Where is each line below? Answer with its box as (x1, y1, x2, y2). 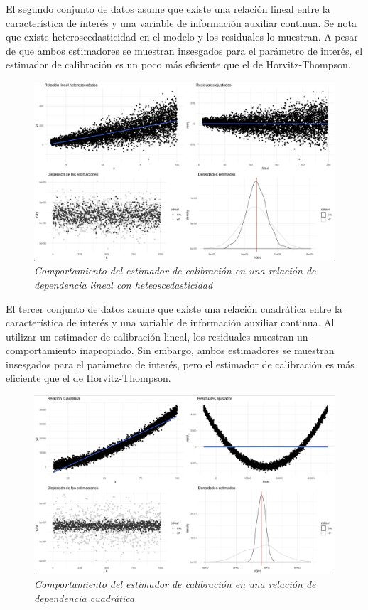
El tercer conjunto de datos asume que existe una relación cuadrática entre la (6, 301, 342, 316)
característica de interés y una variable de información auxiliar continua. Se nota (6, 15, 357, 30)
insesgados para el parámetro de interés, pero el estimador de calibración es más (6, 356, 355, 371)
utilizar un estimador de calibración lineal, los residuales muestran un (6, 328, 308, 343)
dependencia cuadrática (34, 591, 135, 605)
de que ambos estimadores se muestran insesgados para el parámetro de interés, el (6, 43, 363, 58)
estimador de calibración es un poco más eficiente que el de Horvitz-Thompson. (6, 57, 351, 72)
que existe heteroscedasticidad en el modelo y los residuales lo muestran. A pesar (6, 29, 358, 44)
